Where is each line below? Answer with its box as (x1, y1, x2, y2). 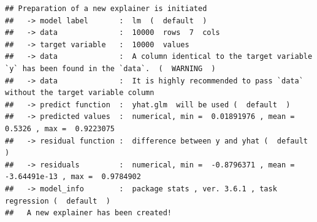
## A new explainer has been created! (5, 209, 172, 218)
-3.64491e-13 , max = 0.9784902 (5, 172, 141, 182)
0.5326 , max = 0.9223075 (5, 124, 115, 133)
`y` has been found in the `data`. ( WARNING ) (5, 64, 216, 73)
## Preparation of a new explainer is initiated (5, 4, 207, 13)
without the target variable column (5, 88, 155, 98)
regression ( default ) (5, 196, 110, 205)
